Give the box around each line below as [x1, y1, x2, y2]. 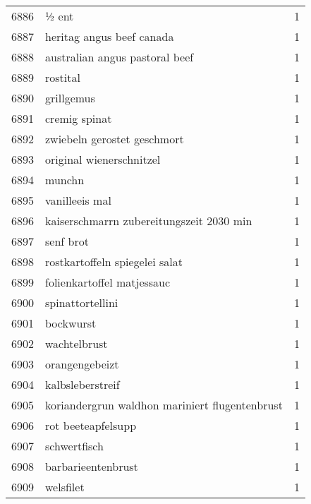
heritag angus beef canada [45, 28, 174, 44]
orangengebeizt [45, 356, 119, 372]
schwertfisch [45, 438, 104, 454]
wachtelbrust [45, 335, 108, 352]
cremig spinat [45, 110, 112, 126]
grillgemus [45, 90, 95, 106]
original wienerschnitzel [45, 151, 161, 167]
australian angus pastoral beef [45, 49, 194, 65]
